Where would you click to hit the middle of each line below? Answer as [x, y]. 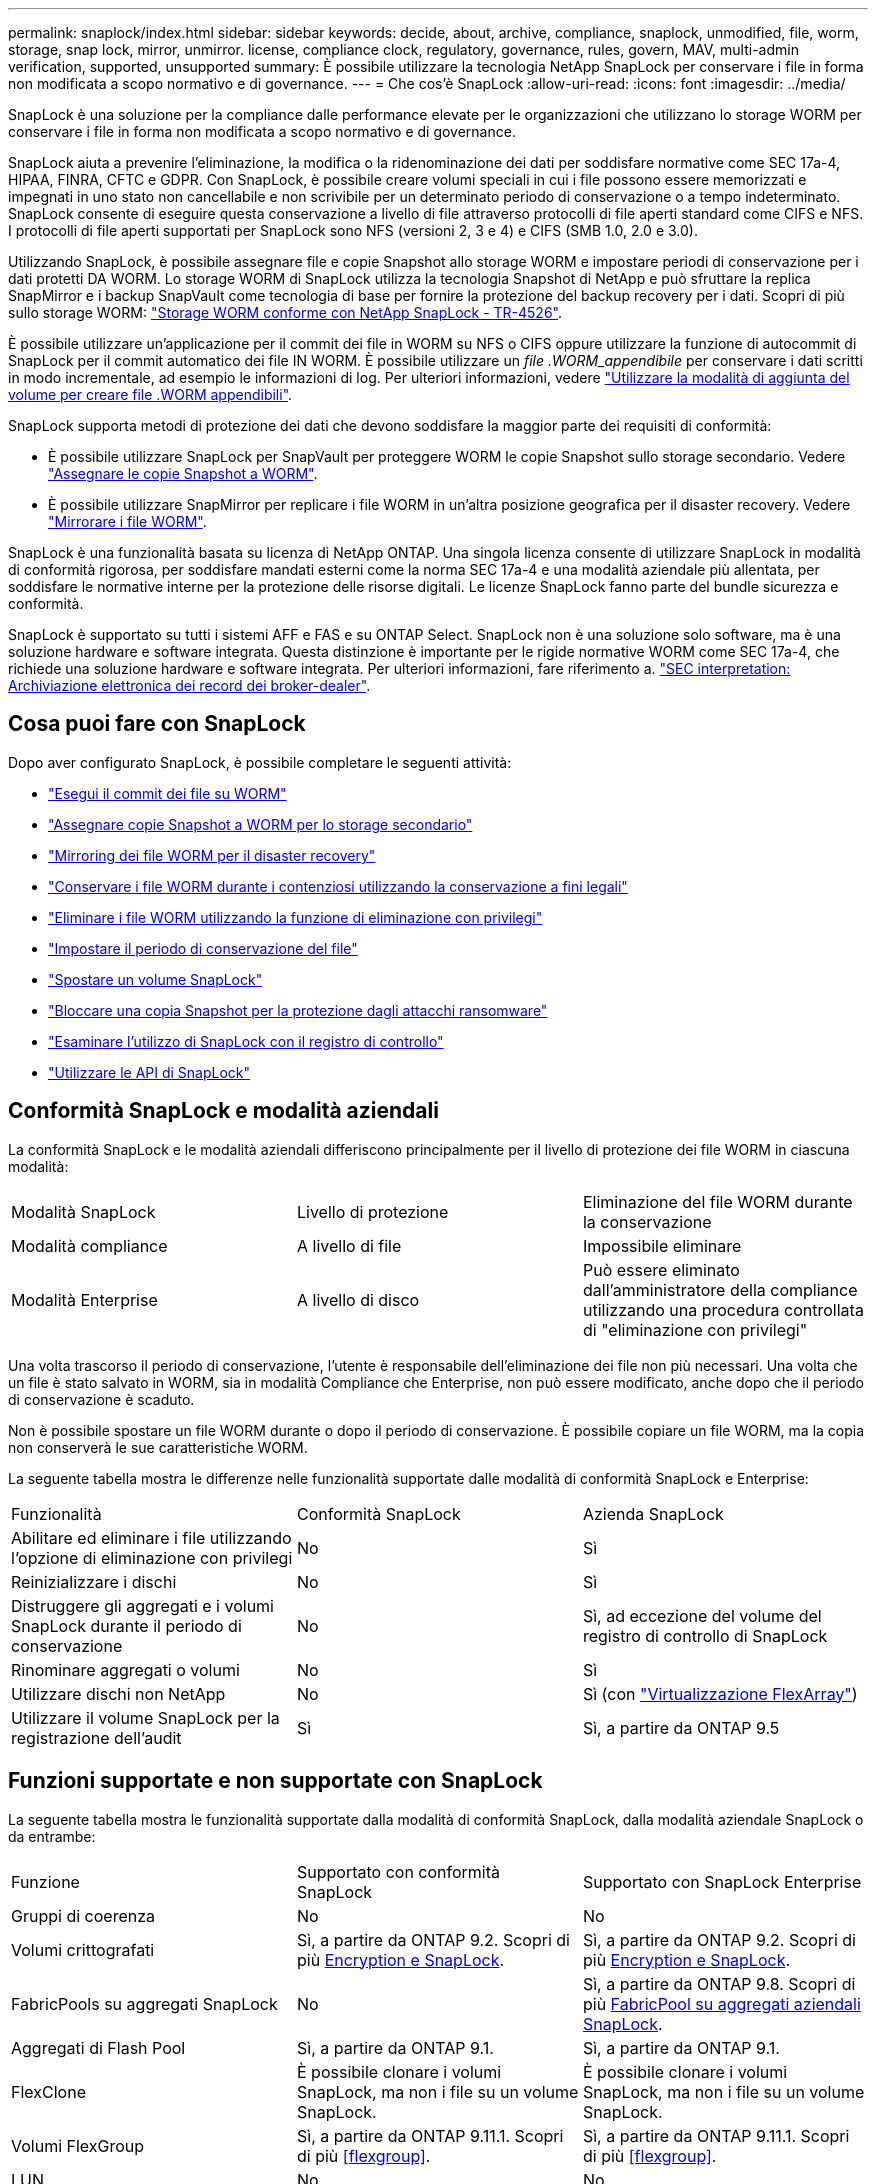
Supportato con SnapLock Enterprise [722, 1881]
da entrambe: [52, 1836]
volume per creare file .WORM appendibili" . [150, 394]
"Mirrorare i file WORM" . [127, 521]
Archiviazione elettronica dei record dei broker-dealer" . [189, 685]
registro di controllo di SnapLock [705, 1635]
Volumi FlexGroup [78, 2145]
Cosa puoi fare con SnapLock [157, 724]
